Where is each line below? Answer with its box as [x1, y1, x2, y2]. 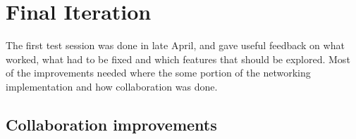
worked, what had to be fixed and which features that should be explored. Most [6, 51, 350, 66]
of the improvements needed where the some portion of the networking [6, 65, 311, 80]
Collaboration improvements [6, 113, 217, 135]
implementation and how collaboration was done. [6, 79, 218, 93]
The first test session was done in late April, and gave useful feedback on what [6, 38, 345, 53]
